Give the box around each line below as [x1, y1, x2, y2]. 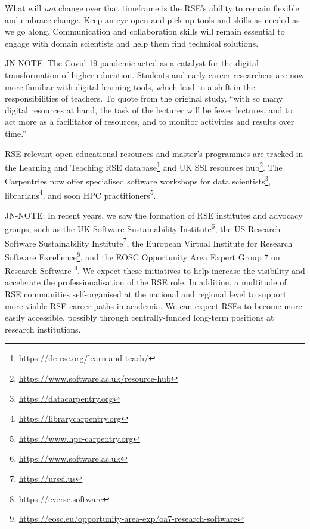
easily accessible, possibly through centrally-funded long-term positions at [5, 311, 274, 324]
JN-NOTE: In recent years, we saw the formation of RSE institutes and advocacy [5, 208, 303, 221]
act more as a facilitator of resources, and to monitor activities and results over [5, 115, 294, 128]
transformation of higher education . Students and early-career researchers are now [5, 68, 305, 81]
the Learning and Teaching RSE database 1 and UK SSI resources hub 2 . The [5, 159, 283, 173]
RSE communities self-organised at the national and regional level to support [5, 288, 287, 300]
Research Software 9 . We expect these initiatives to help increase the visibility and [5, 263, 305, 276]
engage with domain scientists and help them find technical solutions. [5, 36, 259, 49]
